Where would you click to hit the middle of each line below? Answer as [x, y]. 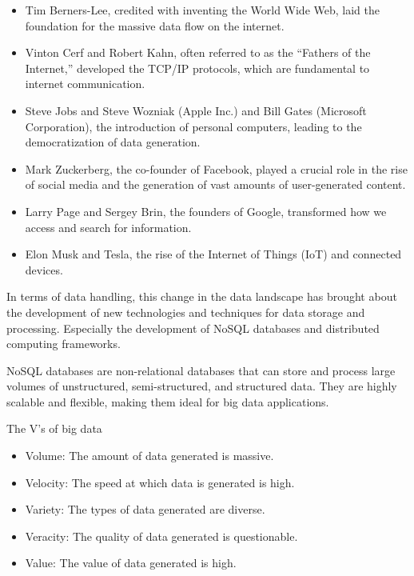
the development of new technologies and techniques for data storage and [186, 312]
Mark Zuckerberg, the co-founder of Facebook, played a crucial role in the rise [216, 168]
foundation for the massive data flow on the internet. [155, 25]
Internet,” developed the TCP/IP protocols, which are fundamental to [197, 68]
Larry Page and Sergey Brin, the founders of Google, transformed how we [206, 211]
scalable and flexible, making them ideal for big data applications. [168, 401]
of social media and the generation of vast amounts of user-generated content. [215, 184]
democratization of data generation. [113, 142]
